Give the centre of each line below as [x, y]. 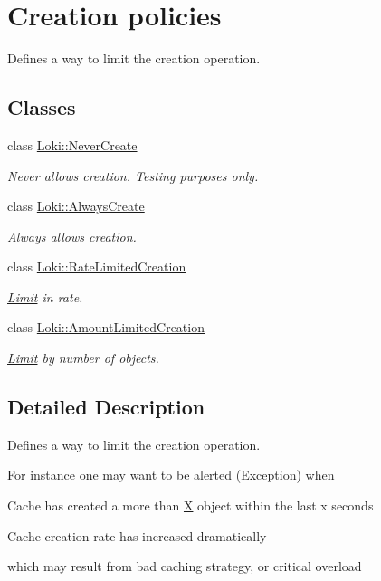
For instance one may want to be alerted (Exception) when [171, 475]
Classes [42, 107]
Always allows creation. [72, 236]
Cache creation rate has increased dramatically [137, 535]
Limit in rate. [45, 296]
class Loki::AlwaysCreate [76, 206]
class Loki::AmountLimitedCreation [106, 327]
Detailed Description [106, 407]
